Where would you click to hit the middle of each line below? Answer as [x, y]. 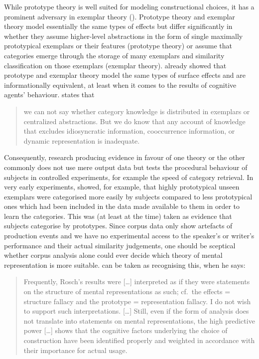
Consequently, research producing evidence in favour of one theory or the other [125, 157]
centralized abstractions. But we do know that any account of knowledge [134, 121]
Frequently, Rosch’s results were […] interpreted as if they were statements [137, 281]
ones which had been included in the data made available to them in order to [122, 206]
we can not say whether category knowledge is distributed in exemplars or [137, 111]
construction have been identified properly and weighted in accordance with [139, 340]
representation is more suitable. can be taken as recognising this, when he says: [125, 265]
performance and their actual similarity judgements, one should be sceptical [120, 245]
